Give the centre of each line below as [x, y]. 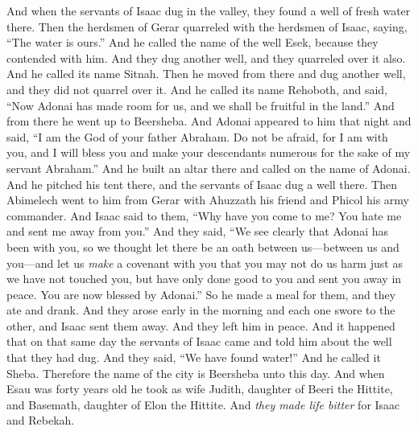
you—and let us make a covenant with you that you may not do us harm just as [205, 263]
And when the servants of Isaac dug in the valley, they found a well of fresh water [209, 10]
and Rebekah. [41, 420]
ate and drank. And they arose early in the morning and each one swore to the [201, 310]
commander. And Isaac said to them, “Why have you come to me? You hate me [204, 215]
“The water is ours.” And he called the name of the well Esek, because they [192, 42]
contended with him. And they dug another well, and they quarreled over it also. [206, 57]
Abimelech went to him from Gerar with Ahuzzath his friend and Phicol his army [208, 200]
